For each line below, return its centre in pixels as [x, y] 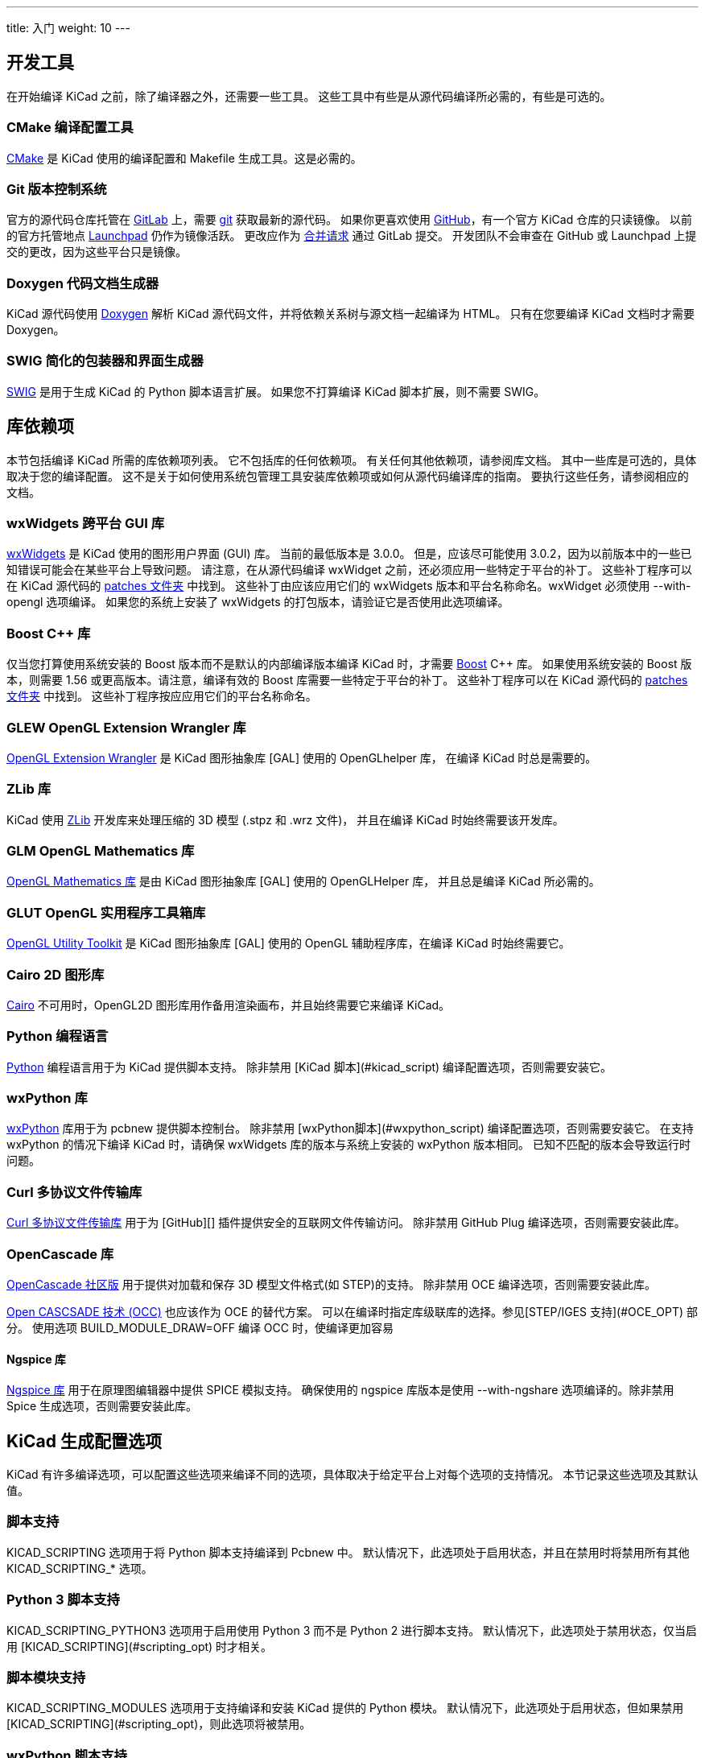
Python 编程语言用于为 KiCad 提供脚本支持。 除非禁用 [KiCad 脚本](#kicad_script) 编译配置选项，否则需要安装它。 [309, 1067]
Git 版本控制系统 [57, 189]
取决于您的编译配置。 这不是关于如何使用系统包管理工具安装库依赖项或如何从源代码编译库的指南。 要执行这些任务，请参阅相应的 [348, 476]
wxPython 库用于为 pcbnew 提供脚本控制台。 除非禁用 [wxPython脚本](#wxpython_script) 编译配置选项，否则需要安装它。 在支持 [350, 1129]
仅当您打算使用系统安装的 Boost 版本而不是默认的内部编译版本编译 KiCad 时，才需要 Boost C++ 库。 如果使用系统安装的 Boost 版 [349, 664]
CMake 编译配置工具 [70, 128]
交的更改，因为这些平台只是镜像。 [97, 252]
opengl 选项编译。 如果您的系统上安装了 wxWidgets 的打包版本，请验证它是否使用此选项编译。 [258, 602]
